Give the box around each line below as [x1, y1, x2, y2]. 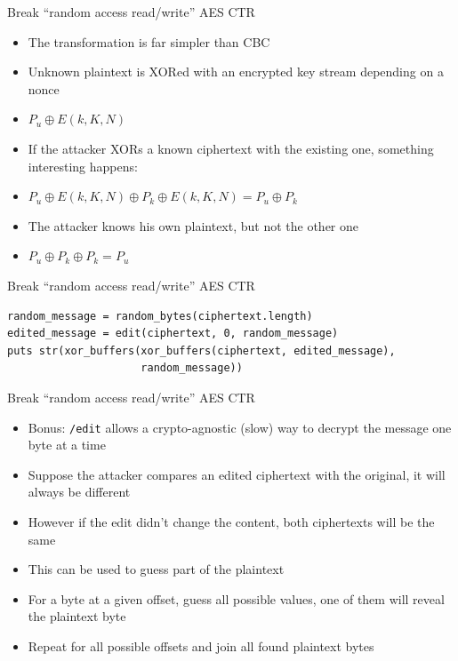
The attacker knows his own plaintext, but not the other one [28, 216, 359, 235]
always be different [28, 482, 131, 501]
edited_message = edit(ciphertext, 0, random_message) [7, 327, 339, 340]
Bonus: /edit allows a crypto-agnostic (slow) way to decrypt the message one [28, 418, 452, 436]
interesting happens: [28, 156, 138, 175]
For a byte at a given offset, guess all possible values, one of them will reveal [28, 589, 445, 608]
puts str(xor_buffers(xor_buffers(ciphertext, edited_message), [7, 344, 396, 357]
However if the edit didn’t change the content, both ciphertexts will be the [28, 512, 435, 530]
